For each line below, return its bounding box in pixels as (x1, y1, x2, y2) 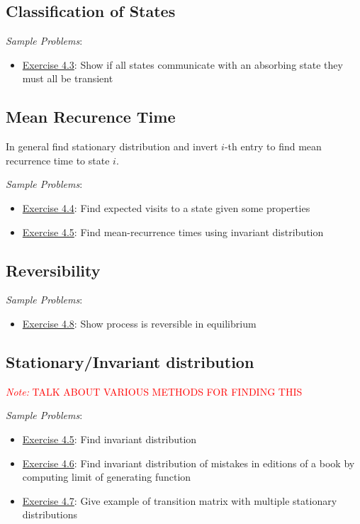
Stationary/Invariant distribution (6, 350, 254, 372)
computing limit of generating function (22, 469, 191, 484)
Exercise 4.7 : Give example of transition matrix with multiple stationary (22, 493, 337, 508)
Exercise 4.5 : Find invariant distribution (22, 431, 197, 446)
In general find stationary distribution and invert (6, 139, 218, 154)
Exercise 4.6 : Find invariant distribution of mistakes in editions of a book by (22, 455, 355, 470)
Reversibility (6, 259, 101, 281)
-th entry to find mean (224, 139, 322, 154)
